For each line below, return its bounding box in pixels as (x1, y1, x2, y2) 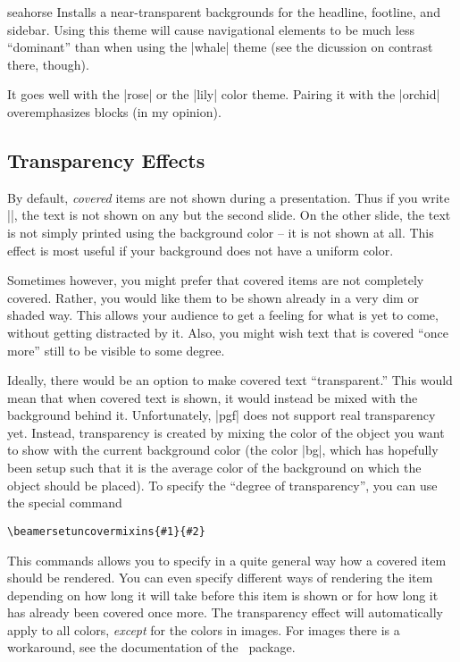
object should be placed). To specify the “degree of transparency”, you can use (7, 475, 438, 494)
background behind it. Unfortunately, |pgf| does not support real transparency (7, 406, 436, 424)
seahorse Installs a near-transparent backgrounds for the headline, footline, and (7, 3, 440, 21)
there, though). (7, 54, 89, 73)
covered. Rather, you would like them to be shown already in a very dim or (7, 288, 419, 306)
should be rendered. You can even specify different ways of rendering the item (7, 568, 433, 587)
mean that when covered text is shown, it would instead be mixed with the (7, 388, 418, 406)
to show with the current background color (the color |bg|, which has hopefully (7, 440, 439, 459)
